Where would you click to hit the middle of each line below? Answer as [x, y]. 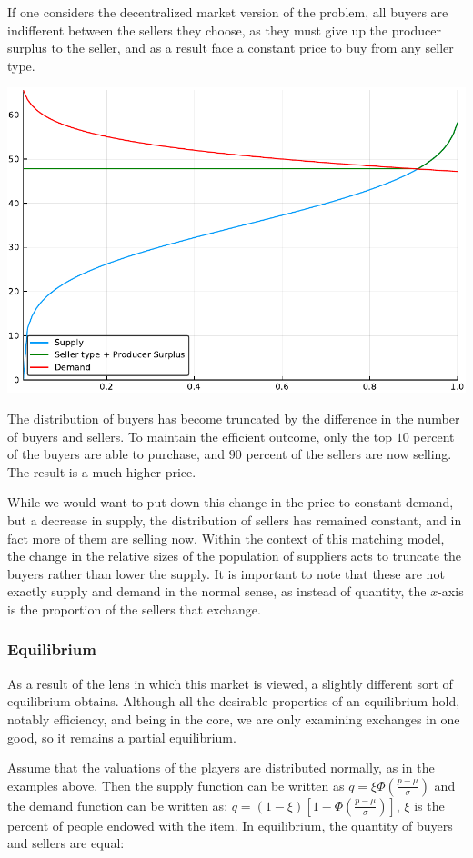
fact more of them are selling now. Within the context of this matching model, [226, 538]
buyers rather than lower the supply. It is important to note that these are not [226, 573]
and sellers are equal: [66, 843]
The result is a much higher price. [102, 471]
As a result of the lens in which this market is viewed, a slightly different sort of [230, 683]
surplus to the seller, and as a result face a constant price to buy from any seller [231, 48]
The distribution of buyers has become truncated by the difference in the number [234, 418]
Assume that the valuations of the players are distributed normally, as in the [221, 768]
